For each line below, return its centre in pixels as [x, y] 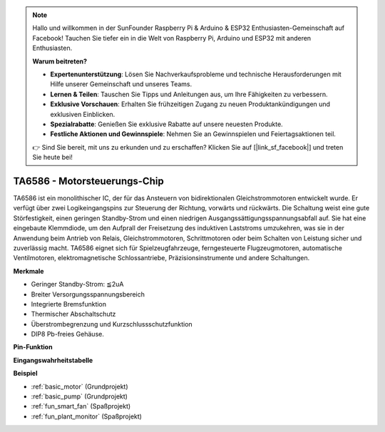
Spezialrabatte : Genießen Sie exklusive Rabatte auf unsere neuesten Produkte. [166, 124]
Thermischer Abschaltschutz [73, 314]
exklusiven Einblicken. [83, 114]
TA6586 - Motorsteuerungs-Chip [88, 181]
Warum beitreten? [60, 61]
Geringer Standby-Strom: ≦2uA [77, 284]
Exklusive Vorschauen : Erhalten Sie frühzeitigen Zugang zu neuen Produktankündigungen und [190, 104]
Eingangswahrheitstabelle [53, 360]
